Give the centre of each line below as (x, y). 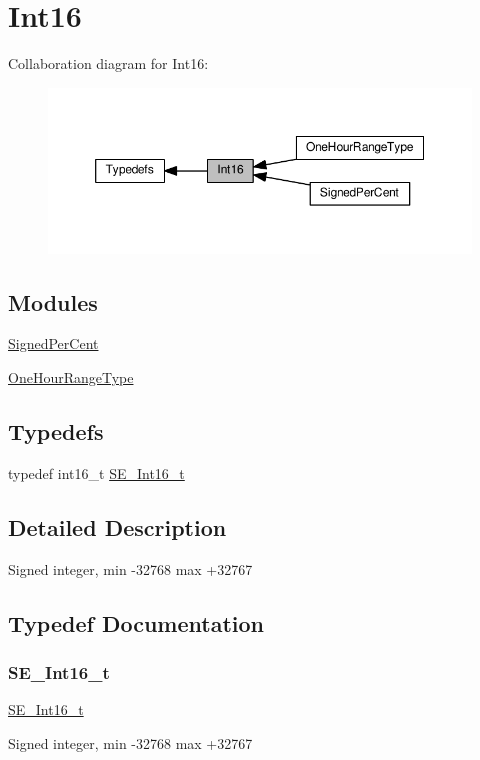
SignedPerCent (53, 343)
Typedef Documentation (136, 622)
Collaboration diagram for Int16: (108, 63)
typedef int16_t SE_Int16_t (96, 472)
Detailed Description (117, 526)
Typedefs (56, 431)
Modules (53, 301)
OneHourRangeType (71, 377)
